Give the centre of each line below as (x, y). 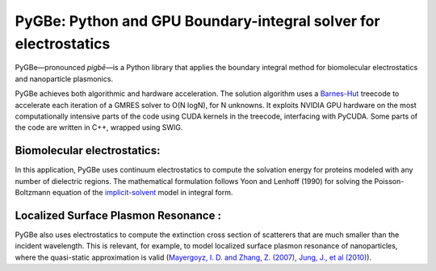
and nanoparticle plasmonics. (64, 79)
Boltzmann (33, 192)
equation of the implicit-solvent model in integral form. (143, 192)
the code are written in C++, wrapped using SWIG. (99, 127)
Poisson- (389, 181)
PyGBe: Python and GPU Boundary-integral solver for (197, 21)
